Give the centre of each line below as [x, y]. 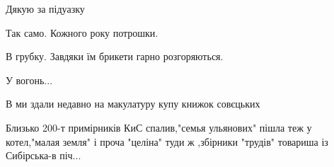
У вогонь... [29, 80]
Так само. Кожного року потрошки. [82, 32]
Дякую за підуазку [45, 8]
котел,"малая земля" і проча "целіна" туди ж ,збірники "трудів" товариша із [167, 141]
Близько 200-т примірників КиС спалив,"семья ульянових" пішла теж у [159, 127]
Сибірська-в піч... [44, 155]
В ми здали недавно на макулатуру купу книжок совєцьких [133, 104]
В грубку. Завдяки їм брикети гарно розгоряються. [115, 56]
